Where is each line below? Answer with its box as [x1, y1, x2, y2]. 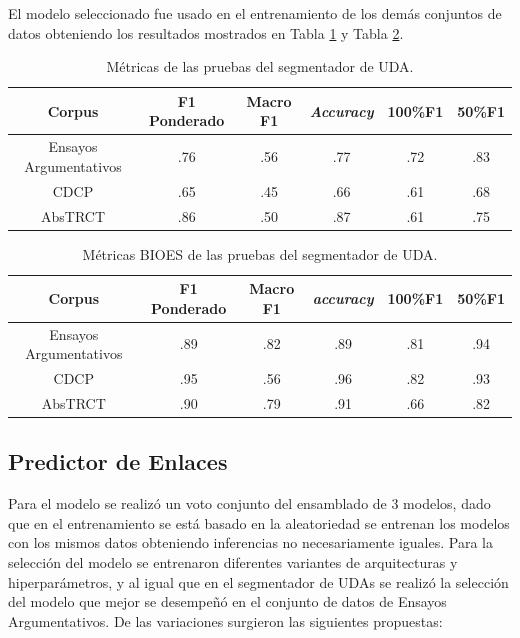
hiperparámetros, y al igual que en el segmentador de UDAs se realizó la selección [8, 571, 509, 592]
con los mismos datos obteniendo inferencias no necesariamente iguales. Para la [8, 532, 493, 553]
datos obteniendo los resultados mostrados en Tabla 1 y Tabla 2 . [8, 22, 404, 43]
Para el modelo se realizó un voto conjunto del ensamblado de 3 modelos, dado [8, 493, 491, 514]
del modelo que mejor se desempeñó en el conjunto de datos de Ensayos [8, 591, 447, 612]
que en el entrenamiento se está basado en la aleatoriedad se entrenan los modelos [8, 512, 510, 533]
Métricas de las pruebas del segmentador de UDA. [106, 56, 414, 77]
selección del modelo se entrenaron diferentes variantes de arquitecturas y [8, 551, 458, 572]
